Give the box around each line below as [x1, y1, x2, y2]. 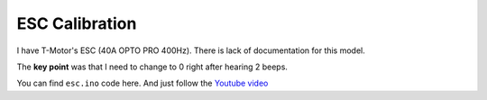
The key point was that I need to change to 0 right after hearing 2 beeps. [16, 61, 289, 72]
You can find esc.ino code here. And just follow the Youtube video [16, 77, 269, 89]
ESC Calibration [16, 14, 137, 33]
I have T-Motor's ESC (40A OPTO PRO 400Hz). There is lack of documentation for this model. [16, 45, 365, 56]
